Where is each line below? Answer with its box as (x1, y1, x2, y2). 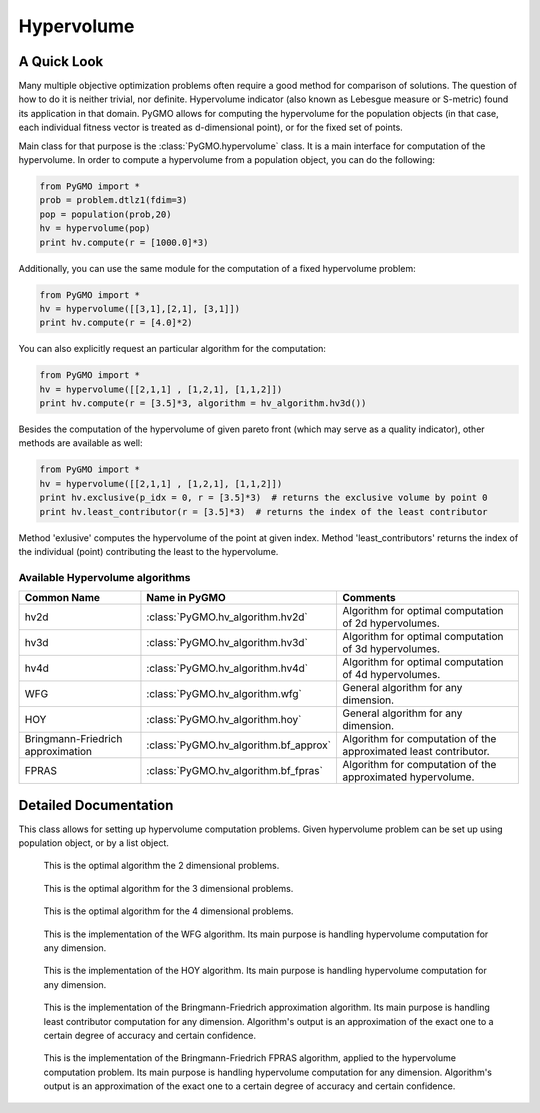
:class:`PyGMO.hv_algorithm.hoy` (146, 713, 302, 727)
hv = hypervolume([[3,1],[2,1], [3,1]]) (39, 303, 240, 314)
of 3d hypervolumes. (341, 642, 440, 656)
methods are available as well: (18, 437, 143, 449)
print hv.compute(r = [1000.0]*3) (39, 236, 209, 248)
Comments (341, 591, 397, 605)
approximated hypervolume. (341, 770, 475, 784)
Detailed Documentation (18, 796, 174, 814)
